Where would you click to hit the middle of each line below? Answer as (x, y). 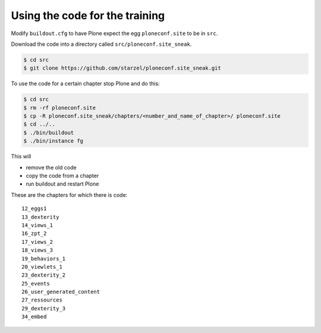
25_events (36, 283)
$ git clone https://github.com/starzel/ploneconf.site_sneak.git (122, 68)
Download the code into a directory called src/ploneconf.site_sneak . (101, 44)
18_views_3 (37, 250)
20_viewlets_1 (42, 267)
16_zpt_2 (34, 234)
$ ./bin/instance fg (53, 141)
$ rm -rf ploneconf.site (60, 108)
